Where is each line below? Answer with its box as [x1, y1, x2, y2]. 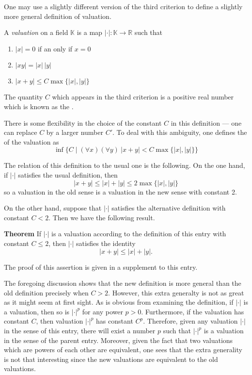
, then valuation [36, 316, 83, 326]
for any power [82, 306, 123, 316]
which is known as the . [4, 101, 74, 111]
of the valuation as [4, 136, 59, 147]
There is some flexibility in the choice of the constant [4, 117, 162, 128]
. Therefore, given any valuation [143, 316, 238, 326]
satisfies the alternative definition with [111, 203, 226, 213]
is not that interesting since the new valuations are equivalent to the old [4, 354, 218, 364]
